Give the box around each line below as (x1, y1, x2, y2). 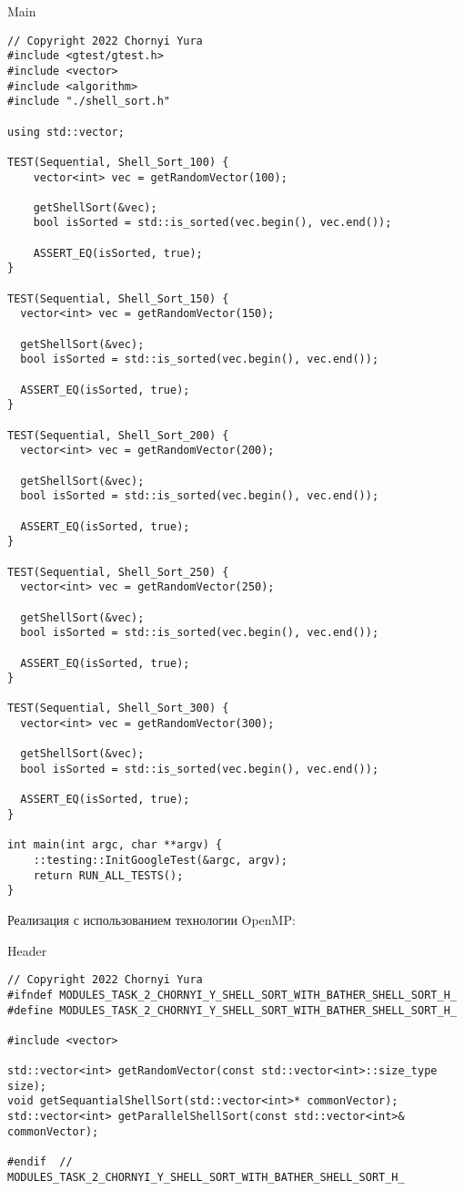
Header (7, 940, 47, 960)
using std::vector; (7, 125, 125, 139)
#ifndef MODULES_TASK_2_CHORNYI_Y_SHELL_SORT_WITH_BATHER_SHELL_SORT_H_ (7, 988, 457, 1001)
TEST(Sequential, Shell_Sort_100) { (7, 155, 229, 169)
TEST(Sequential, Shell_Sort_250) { (7, 565, 229, 579)
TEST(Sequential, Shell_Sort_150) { (7, 292, 229, 305)
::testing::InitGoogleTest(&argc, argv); (33, 854, 287, 868)
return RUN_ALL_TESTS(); (33, 868, 184, 882)
